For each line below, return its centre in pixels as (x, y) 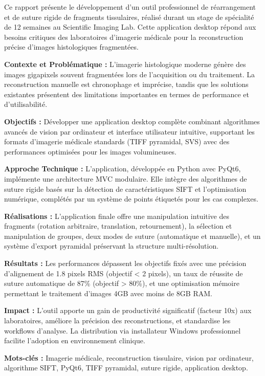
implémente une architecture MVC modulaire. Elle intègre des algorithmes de (126, 178)
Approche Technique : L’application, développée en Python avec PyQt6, (123, 169)
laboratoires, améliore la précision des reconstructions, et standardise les (117, 320)
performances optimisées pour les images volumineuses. (91, 151)
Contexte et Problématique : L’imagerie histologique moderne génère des (125, 64)
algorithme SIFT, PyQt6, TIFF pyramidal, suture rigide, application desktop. (126, 368)
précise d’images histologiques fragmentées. (71, 47)
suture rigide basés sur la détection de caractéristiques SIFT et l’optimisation (125, 189)
